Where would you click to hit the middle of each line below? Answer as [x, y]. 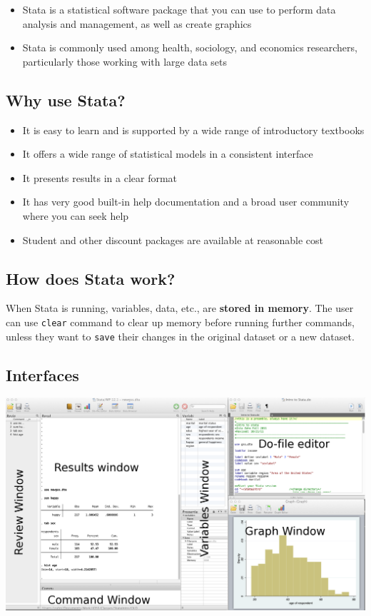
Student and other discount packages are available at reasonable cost [173, 239]
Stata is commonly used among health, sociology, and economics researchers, [190, 47]
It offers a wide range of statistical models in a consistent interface [168, 154]
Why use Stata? [66, 100]
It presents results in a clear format [100, 177]
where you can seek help [76, 215]
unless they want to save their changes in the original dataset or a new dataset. [180, 336]
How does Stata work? [91, 278]
